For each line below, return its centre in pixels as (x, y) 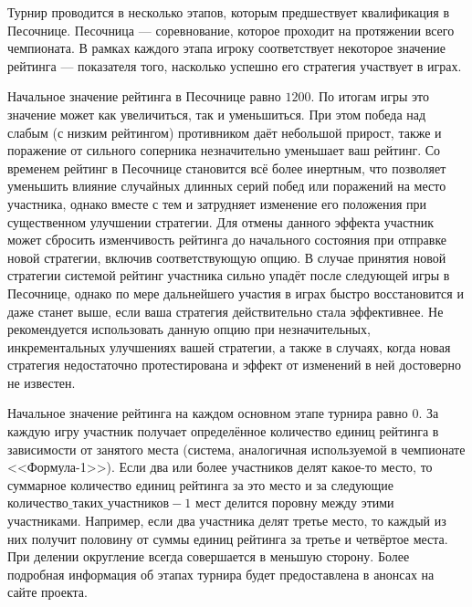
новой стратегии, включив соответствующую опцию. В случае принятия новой (227, 257)
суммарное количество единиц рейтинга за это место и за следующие (201, 484)
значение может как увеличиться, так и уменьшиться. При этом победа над (217, 114)
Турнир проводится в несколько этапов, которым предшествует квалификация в (229, 12)
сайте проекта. (47, 592)
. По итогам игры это (370, 96)
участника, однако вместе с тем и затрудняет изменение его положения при (217, 203)
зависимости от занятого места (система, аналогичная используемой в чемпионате (236, 449)
